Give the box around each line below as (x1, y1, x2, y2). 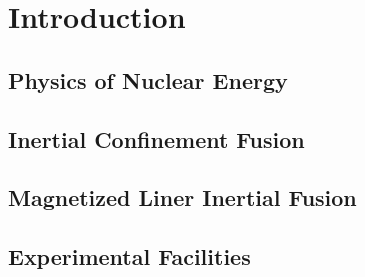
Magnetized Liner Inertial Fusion (8, 182, 357, 213)
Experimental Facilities (8, 241, 251, 272)
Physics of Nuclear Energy (8, 64, 288, 95)
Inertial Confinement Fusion (8, 123, 305, 154)
